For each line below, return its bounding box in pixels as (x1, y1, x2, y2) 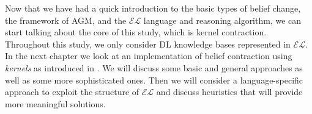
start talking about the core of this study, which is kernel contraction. (5, 26, 267, 38)
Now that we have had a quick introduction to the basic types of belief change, (5, 2, 301, 14)
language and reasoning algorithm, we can (143, 13, 302, 26)
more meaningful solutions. (5, 97, 106, 110)
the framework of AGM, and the (5, 13, 127, 26)
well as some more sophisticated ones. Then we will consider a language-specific (5, 73, 303, 86)
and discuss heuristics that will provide (156, 85, 303, 98)
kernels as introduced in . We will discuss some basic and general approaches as (5, 61, 303, 74)
